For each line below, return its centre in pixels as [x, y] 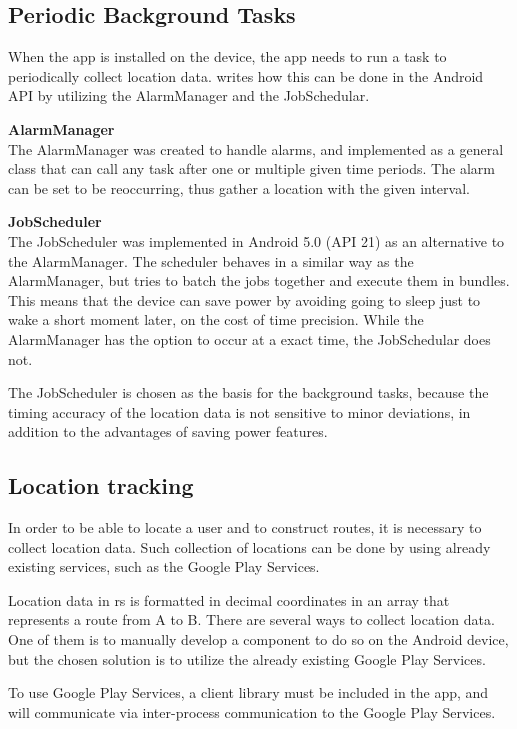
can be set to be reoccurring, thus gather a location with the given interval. [239, 187]
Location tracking [101, 485]
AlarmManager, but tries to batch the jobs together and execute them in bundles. [259, 280]
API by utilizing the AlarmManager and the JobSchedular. [189, 95]
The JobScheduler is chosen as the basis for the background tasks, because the [248, 392]
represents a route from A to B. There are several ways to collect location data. [251, 619]
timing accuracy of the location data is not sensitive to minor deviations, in [239, 411]
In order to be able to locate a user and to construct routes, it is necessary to [245, 527]
